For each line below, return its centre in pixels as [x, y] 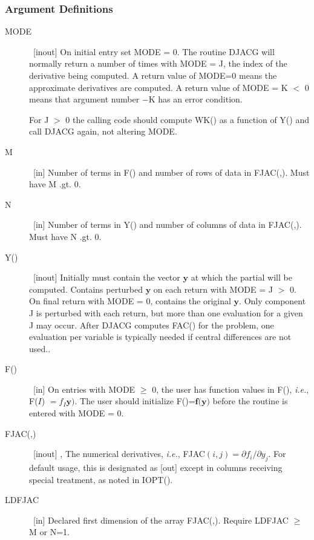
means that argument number [84, 99]
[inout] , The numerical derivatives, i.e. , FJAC [119, 454]
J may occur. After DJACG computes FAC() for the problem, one [152, 325]
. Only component [273, 301]
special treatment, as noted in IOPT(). [101, 479]
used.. [40, 348]
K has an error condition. [195, 99]
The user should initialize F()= [138, 401]
